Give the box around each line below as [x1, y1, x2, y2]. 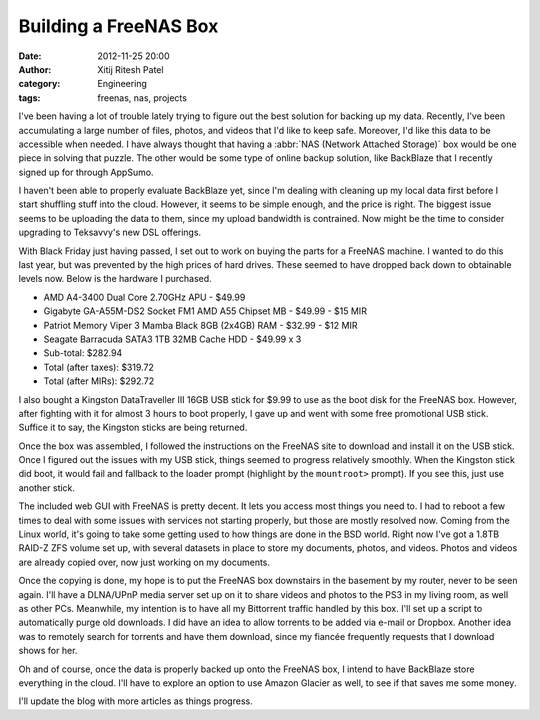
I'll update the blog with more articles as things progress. [18, 695, 254, 707]
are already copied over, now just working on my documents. [18, 556, 270, 568]
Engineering [97, 78, 147, 90]
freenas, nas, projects [97, 91, 187, 104]
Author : [18, 63, 52, 75]
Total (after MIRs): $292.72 [43, 375, 155, 387]
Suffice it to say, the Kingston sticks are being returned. [18, 421, 248, 434]
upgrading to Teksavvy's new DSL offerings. [18, 226, 202, 239]
